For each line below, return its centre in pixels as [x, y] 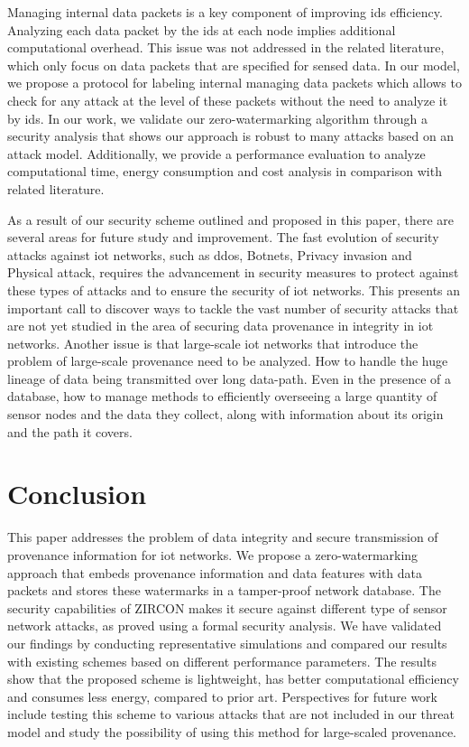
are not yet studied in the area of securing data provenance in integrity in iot [221, 326]
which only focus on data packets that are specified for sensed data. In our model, [234, 65]
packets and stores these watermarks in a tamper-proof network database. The [224, 590]
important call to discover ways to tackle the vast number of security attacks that [233, 308]
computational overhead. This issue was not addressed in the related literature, [226, 47]
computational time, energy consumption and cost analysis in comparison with [225, 171]
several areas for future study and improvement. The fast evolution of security [223, 237]
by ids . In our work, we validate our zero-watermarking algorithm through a [217, 118]
